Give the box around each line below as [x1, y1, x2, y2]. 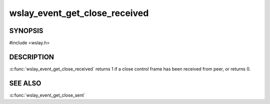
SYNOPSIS [9, 26, 43, 35]
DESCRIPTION [9, 52, 54, 61]
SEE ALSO [9, 79, 41, 87]
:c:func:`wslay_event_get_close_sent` [9, 92, 85, 98]
